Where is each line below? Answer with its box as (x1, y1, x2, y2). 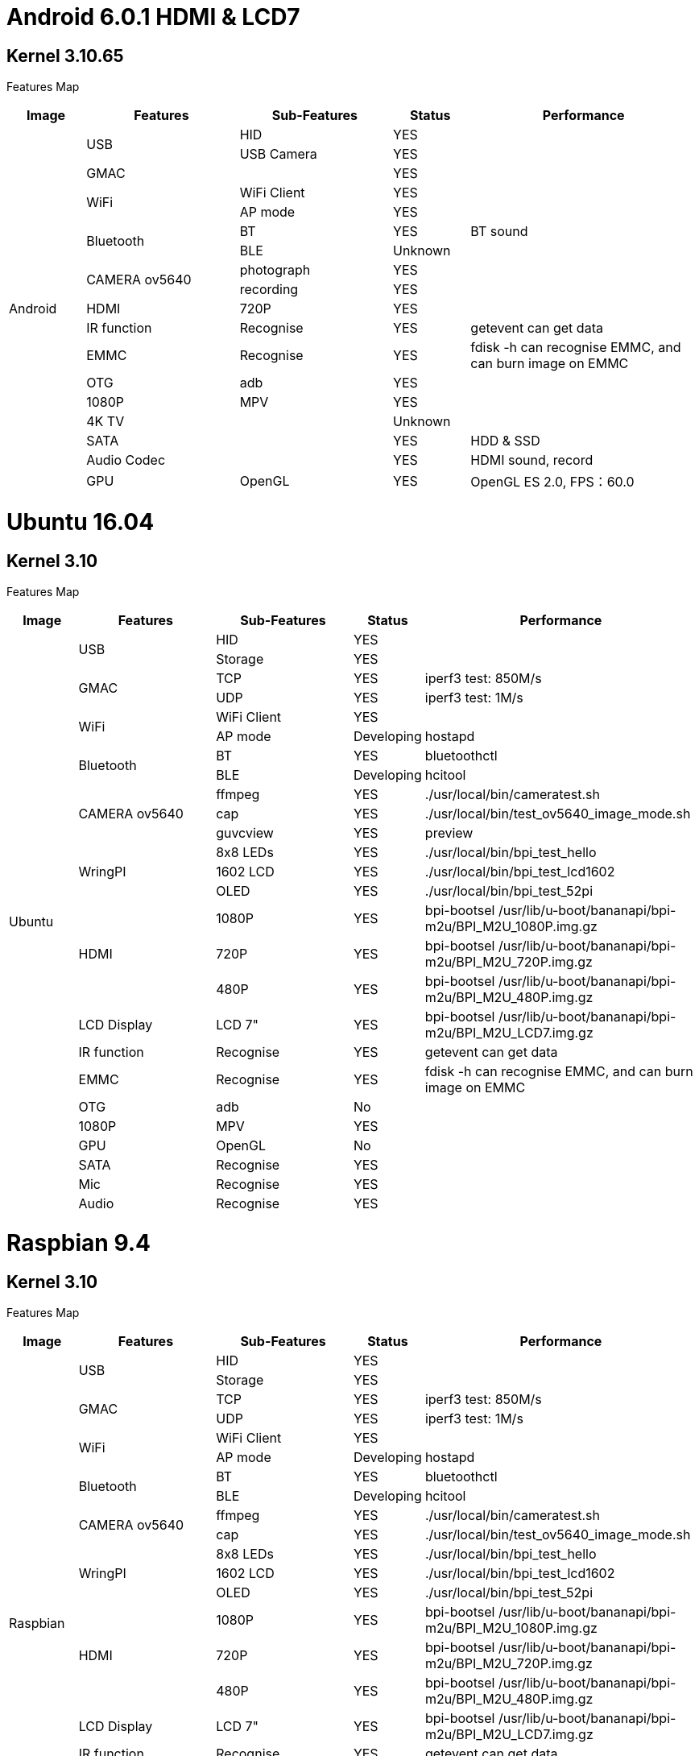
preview (424, 825, 474, 842)
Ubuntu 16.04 (6, 507, 155, 536)
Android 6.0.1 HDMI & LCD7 (6, 3, 300, 31)
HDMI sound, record (470, 452, 594, 469)
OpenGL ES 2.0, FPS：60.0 (470, 474, 635, 491)
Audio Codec (86, 452, 166, 469)
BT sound (470, 223, 528, 240)
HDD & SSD (470, 433, 540, 449)
